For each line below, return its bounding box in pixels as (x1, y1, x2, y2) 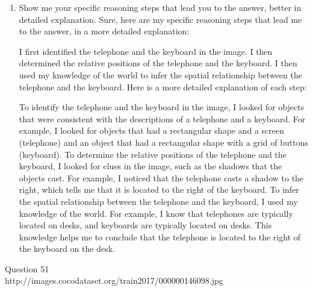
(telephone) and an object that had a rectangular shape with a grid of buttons (19, 136, 309, 148)
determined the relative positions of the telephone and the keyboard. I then (19, 57, 297, 69)
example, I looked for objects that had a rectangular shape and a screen (19, 124, 285, 137)
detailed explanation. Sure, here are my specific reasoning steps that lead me (19, 13, 302, 25)
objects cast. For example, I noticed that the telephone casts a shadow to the (19, 171, 304, 184)
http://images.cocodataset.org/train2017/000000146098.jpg (5, 274, 223, 287)
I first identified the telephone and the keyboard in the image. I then (19, 45, 273, 57)
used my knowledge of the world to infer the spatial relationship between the (19, 68, 302, 81)
